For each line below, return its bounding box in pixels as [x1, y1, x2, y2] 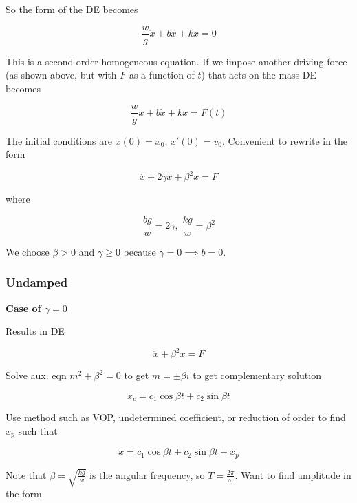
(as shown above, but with [6, 68, 117, 82]
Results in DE [6, 324, 65, 338]
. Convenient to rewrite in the [221, 133, 348, 147]
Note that [6, 467, 47, 482]
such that [18, 423, 58, 438]
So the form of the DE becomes [6, 2, 138, 16]
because [123, 244, 156, 258]
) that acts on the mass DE [201, 68, 317, 82]
